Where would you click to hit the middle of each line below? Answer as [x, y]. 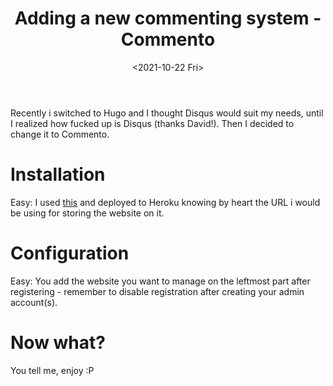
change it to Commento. [60, 134]
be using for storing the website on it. [87, 213]
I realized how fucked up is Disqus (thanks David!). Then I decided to [152, 123]
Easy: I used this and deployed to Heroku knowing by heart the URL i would [165, 202]
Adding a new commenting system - [168, 18]
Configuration [70, 253]
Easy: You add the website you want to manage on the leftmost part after [160, 281]
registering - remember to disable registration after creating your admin [157, 291]
